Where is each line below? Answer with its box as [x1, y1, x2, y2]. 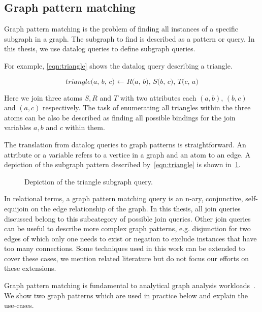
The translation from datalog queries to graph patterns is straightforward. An [4, 139, 246, 149]
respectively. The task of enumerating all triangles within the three [43, 102, 251, 113]
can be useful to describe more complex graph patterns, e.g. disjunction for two [4, 223, 251, 234]
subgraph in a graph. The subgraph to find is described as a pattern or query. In [4, 33, 255, 44]
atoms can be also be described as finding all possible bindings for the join [4, 112, 236, 122]
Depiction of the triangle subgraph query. [24, 176, 153, 186]
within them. [65, 122, 105, 133]
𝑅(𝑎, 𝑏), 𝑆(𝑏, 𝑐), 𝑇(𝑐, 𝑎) [126, 78, 199, 85]
